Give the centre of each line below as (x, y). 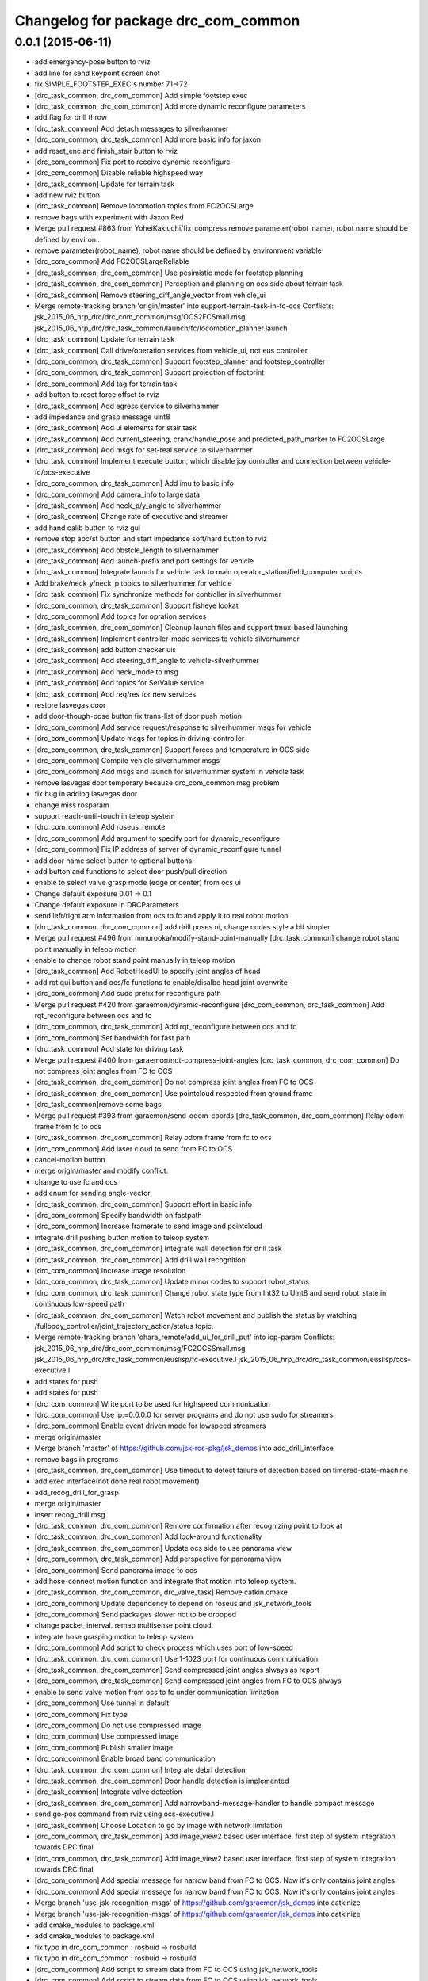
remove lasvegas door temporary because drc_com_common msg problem (157, 782)
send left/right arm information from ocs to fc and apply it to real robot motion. (162, 916)
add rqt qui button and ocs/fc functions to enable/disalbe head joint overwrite (161, 982)
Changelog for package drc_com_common (157, 21)
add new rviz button (67, 195)
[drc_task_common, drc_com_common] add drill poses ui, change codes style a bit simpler (182, 926)
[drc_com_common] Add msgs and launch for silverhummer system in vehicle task (169, 772)
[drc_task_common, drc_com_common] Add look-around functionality (148, 1536)
